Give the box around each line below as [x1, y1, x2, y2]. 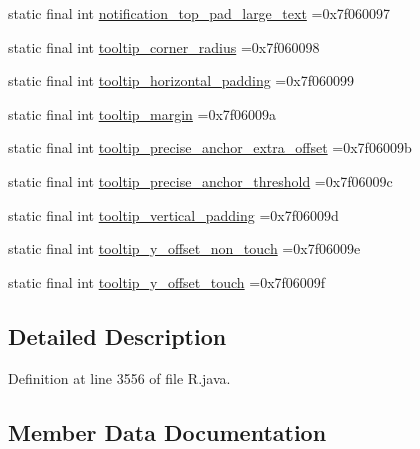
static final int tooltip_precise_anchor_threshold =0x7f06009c [8, 170, 393, 191]
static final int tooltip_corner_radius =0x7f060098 [8, 36, 320, 57]
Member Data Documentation [8, 416, 327, 447]
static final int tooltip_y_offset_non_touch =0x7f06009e [8, 238, 361, 259]
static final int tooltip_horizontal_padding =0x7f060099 [8, 70, 354, 91]
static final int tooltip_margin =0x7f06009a [8, 103, 277, 124]
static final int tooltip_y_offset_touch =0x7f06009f [8, 271, 326, 292]
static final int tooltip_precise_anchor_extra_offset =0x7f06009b [8, 137, 412, 158]
